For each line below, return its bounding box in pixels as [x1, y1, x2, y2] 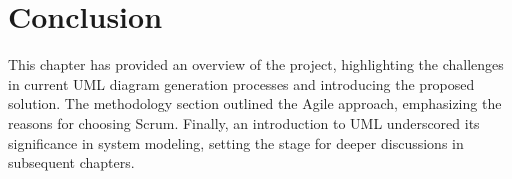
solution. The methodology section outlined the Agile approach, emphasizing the [8, 93, 502, 114]
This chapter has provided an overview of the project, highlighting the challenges [8, 54, 504, 75]
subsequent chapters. [8, 152, 135, 173]
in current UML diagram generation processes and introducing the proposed [8, 73, 475, 94]
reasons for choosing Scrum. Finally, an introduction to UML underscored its [8, 112, 480, 133]
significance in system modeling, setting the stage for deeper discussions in [8, 132, 464, 153]
